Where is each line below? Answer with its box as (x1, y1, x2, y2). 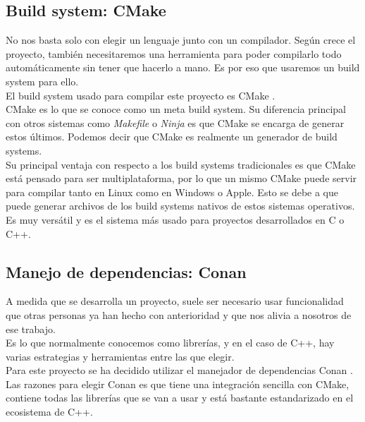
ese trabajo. (6, 321, 56, 336)
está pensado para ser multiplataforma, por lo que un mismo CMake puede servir (6, 171, 357, 186)
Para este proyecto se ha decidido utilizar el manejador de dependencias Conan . (6, 363, 353, 378)
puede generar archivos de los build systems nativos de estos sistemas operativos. (6, 198, 355, 213)
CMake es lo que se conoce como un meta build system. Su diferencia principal (6, 102, 346, 116)
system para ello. (6, 73, 79, 88)
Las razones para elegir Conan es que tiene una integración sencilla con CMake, (6, 376, 349, 391)
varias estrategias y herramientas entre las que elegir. (6, 349, 235, 363)
